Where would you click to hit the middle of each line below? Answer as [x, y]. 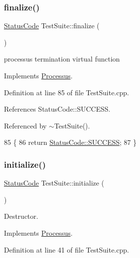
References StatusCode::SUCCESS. [57, 109]
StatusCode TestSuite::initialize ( [54, 183]
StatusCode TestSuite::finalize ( [52, 26]
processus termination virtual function [62, 59]
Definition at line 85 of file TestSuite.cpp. [67, 92]
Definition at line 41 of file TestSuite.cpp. [67, 249]
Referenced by [25, 125]
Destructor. [21, 216]
